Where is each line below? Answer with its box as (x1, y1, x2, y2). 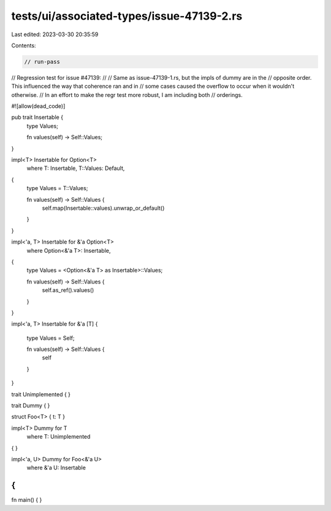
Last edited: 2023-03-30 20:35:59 (11, 31, 99, 38)
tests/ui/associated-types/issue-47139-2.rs (11, 9, 243, 23)
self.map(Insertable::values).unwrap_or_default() (42, 204, 165, 212)
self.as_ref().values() (42, 286, 94, 294)
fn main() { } (11, 496, 42, 504)
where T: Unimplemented (26, 433, 91, 440)
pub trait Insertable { (11, 113, 64, 121)
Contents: (11, 42, 36, 49)
